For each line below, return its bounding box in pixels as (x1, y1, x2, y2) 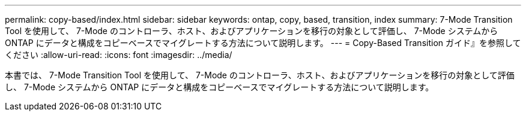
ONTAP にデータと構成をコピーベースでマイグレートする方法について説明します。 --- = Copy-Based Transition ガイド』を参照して (5, 38, 521, 48)
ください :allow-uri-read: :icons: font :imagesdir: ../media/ (5, 50, 232, 60)
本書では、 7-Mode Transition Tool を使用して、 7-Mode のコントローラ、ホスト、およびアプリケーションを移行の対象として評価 (5, 70, 515, 80)
